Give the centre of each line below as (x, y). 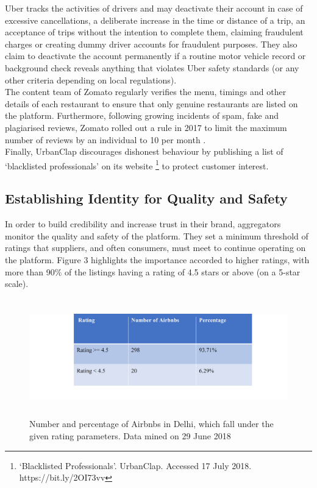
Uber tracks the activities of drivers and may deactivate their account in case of (154, 8)
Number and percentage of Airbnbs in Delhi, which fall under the (151, 424)
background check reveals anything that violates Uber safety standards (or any (152, 67)
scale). (17, 284)
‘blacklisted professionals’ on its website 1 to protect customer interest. (137, 164)
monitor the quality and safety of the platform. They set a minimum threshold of (157, 235)
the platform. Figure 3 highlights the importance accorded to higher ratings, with (157, 259)
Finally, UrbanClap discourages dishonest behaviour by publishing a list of (144, 151)
